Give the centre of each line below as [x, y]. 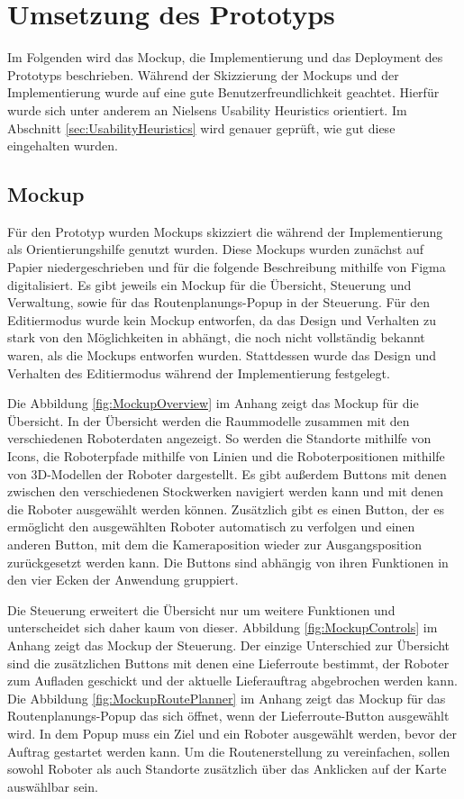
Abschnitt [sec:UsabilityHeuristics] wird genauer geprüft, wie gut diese [201, 127]
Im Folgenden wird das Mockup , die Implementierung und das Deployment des [225, 57]
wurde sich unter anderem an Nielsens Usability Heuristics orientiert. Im [207, 109]
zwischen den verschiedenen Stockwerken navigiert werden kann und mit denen [226, 491]
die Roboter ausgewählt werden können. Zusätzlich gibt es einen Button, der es [226, 508]
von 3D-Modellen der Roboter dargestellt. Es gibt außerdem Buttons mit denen [227, 473]
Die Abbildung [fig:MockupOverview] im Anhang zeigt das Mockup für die [213, 403]
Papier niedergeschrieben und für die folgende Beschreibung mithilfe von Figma [227, 267]
